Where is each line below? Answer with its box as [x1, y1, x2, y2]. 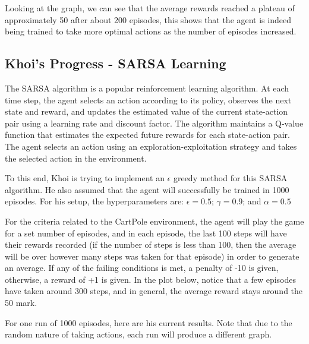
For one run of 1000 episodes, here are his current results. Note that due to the [5, 316, 292, 329]
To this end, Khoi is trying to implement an [5, 172, 165, 184]
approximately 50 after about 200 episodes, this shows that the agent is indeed [5, 13, 291, 26]
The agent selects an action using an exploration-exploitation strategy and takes [5, 140, 297, 152]
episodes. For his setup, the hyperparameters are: [5, 195, 184, 207]
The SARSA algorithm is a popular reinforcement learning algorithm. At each [5, 81, 289, 94]
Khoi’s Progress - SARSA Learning [5, 54, 226, 72]
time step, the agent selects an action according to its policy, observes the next [5, 93, 292, 106]
